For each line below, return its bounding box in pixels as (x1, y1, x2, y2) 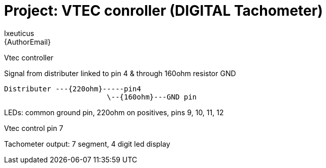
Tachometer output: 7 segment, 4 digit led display (4, 139, 171, 148)
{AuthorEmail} (4, 37, 51, 46)
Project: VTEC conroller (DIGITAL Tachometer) (4, 2, 323, 19)
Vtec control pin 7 (4, 123, 63, 132)
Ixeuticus (4, 28, 35, 38)
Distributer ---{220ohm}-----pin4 (4, 84, 141, 93)
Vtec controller (4, 53, 54, 62)
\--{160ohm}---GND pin (107, 92, 197, 101)
